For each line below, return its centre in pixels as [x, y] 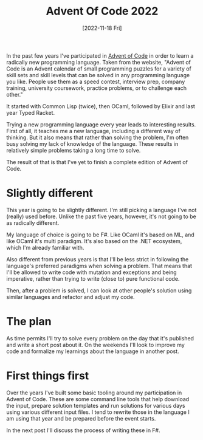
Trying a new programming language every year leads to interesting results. [101, 124]
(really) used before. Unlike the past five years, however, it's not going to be [101, 216]
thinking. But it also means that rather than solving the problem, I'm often [98, 137]
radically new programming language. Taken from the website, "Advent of [99, 62]
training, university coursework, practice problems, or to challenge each [97, 88]
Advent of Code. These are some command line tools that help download [98, 399]
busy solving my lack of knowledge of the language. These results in [92, 143]
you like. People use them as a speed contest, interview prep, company [96, 81]
